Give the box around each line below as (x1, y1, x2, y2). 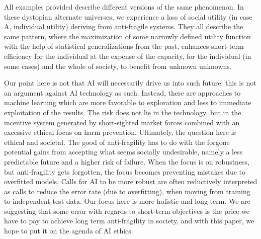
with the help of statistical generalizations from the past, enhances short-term (4, 41, 244, 51)
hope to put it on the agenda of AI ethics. (4, 225, 133, 236)
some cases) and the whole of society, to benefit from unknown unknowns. (4, 60, 232, 71)
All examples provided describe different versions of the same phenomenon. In (4, 2, 244, 12)
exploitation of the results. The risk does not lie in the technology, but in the (4, 107, 241, 117)
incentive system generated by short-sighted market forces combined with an (4, 117, 240, 127)
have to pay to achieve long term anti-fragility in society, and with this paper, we (4, 215, 254, 226)
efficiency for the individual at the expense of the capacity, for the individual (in (4, 50, 251, 61)
